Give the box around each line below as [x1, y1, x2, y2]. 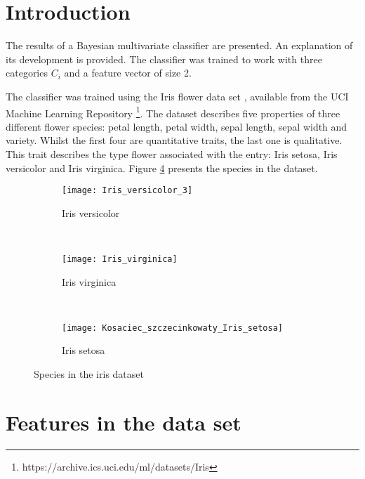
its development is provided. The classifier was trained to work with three [6, 51, 322, 66]
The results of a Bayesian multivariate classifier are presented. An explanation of [6, 38, 353, 53]
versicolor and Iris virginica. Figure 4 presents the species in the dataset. [6, 160, 318, 175]
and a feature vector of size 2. [64, 65, 192, 80]
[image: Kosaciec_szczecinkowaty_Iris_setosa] [62, 322, 283, 333]
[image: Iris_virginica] [62, 254, 178, 264]
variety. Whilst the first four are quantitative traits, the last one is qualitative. [6, 133, 343, 147]
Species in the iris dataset [34, 367, 144, 381]
